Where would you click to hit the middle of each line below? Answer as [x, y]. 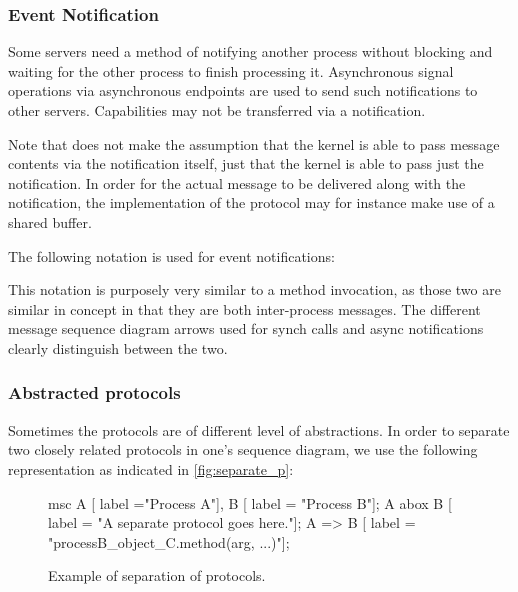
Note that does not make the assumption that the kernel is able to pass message [254, 143]
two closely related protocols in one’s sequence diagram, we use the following [243, 449]
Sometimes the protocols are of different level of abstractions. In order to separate [259, 429]
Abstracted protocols [94, 392]
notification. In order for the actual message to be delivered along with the [237, 182]
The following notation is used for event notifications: [171, 255]
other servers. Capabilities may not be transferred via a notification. [217, 110]
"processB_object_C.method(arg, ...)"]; [169, 541]
